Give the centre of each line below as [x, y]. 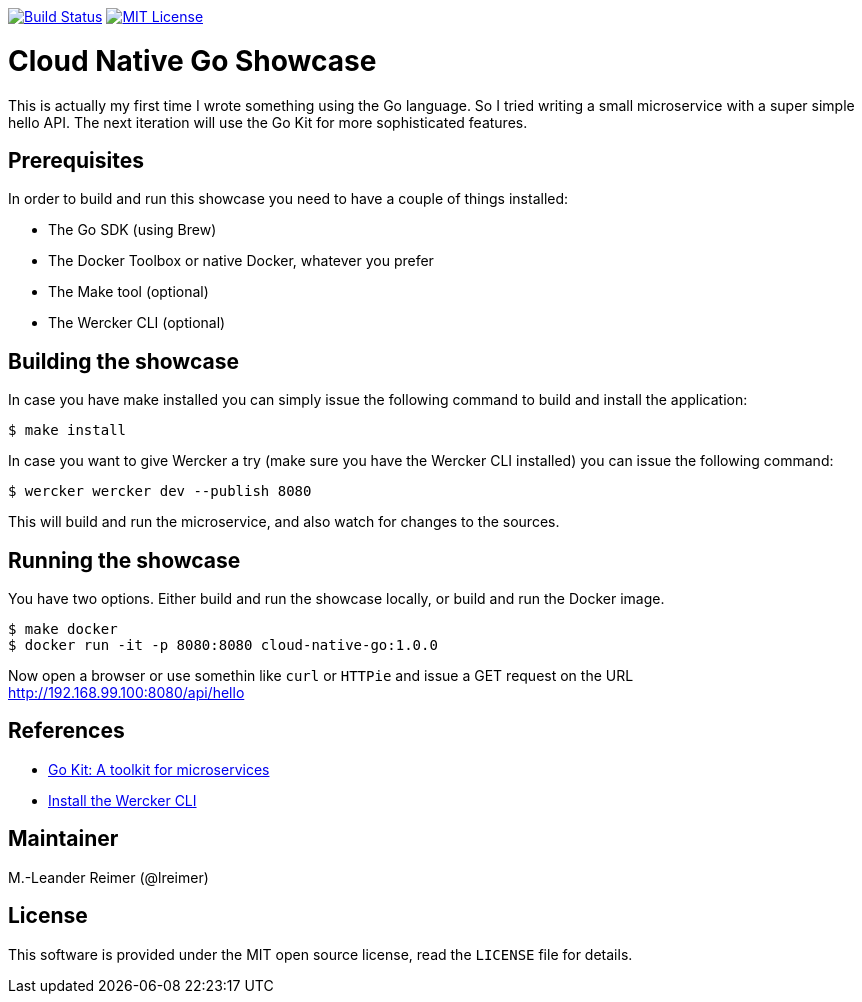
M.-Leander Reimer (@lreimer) [108, 877]
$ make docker [63, 629]
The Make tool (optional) [128, 292]
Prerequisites [76, 160]
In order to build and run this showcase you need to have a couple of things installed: [288, 199]
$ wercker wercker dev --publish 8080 [160, 491]
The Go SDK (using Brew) [132, 230]
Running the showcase [124, 560]
